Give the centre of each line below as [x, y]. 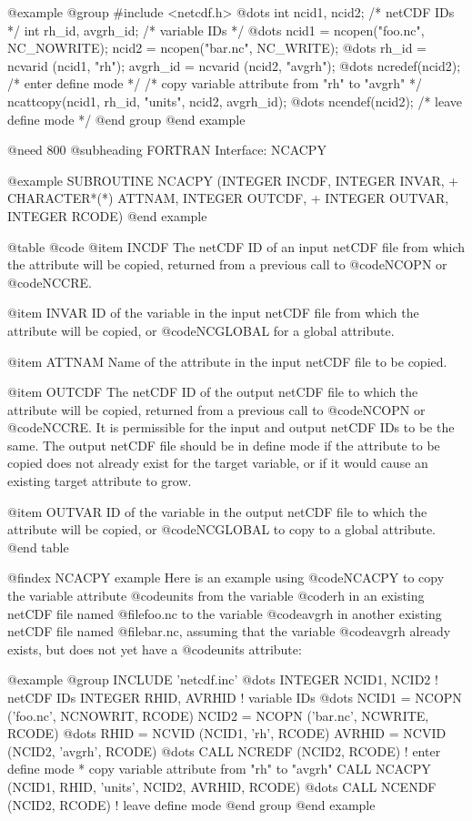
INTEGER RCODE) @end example [107, 215]
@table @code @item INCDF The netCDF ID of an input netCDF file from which [236, 246]
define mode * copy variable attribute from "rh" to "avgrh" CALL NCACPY [219, 769]
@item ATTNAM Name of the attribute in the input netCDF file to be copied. [227, 361]
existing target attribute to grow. [100, 481]
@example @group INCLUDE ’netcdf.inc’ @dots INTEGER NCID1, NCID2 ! [223, 679]
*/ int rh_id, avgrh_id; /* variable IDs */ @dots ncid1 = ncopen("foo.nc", [216, 30]
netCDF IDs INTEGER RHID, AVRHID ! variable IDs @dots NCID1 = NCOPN [235, 697]
